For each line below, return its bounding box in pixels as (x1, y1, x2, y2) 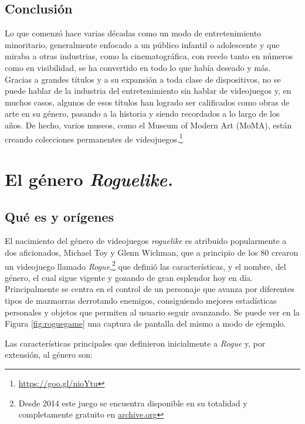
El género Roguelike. (5, 167, 173, 191)
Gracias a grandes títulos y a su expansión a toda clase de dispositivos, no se (5, 73, 281, 85)
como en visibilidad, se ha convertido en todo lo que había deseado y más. (5, 61, 271, 73)
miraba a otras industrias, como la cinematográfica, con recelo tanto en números (5, 50, 293, 62)
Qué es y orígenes (5, 207, 114, 225)
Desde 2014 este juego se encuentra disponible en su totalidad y (18, 396, 248, 409)
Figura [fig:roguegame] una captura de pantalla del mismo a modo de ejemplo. (5, 317, 286, 330)
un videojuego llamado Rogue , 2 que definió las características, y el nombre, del (5, 258, 286, 272)
